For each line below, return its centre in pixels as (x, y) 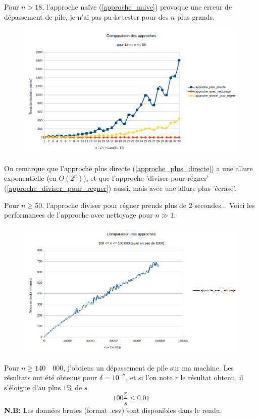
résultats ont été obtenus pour (51, 377)
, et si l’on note (149, 377)
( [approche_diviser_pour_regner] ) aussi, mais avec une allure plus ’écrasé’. (120, 188)
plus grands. (196, 16)
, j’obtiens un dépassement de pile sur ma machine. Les (148, 367)
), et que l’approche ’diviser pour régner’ (146, 178)
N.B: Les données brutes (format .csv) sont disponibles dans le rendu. (113, 410)
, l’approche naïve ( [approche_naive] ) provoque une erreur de (137, 7)
